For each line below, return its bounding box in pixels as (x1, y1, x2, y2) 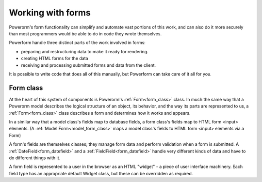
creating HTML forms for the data (21, 56, 88, 61)
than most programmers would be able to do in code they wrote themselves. (9, 30, 162, 36)
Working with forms (9, 7, 91, 18)
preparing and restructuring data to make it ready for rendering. (21, 48, 148, 54)
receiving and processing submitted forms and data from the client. (21, 62, 156, 68)
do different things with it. (9, 155, 61, 161)
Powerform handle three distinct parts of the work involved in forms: (9, 40, 146, 45)
